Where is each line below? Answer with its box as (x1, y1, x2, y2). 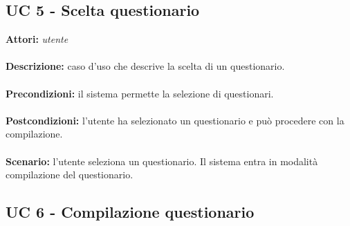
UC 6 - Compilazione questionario (6, 201, 255, 223)
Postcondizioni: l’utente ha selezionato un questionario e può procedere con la (6, 113, 344, 127)
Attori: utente (6, 32, 68, 46)
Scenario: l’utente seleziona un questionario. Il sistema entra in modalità (6, 153, 318, 168)
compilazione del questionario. (6, 167, 133, 182)
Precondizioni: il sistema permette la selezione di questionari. (6, 86, 274, 100)
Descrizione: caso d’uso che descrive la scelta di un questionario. (6, 59, 285, 73)
